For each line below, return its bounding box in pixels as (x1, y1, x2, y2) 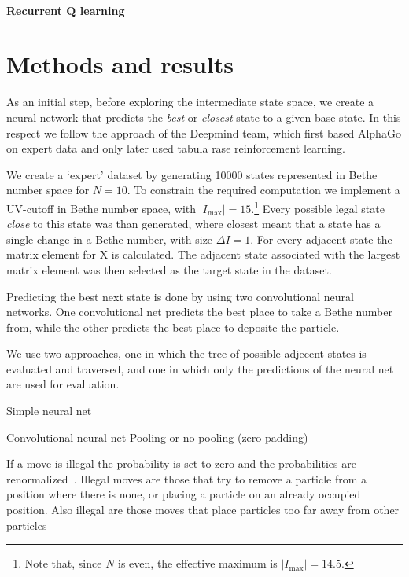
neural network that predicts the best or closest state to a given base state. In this (6, 108, 401, 125)
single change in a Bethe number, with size (6, 230, 213, 247)
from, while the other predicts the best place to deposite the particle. (6, 318, 340, 335)
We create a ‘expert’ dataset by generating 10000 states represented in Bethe (6, 166, 378, 182)
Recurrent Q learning (6, 2, 125, 18)
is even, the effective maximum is (118, 555, 278, 571)
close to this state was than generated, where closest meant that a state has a (6, 215, 381, 232)
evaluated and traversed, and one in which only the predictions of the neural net (6, 360, 394, 377)
